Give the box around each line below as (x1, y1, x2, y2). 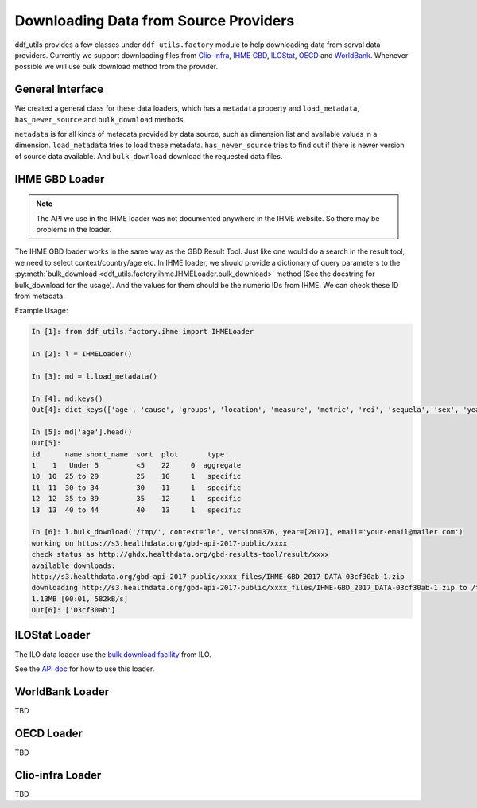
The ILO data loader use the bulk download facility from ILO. (14, 649, 212, 659)
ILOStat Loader (14, 628, 91, 642)
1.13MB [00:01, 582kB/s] (31, 594, 129, 604)
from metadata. (14, 291, 65, 301)
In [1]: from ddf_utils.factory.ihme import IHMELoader (31, 327, 254, 336)
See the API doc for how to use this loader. (14, 664, 155, 674)
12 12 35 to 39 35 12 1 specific (31, 494, 242, 503)
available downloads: (31, 561, 116, 570)
